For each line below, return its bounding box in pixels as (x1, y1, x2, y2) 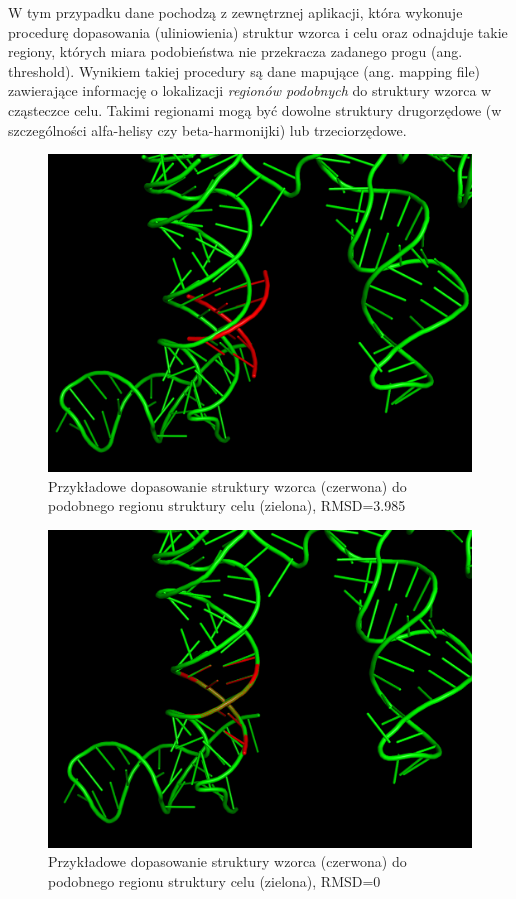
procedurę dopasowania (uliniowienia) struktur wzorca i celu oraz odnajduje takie (8, 21, 508, 42)
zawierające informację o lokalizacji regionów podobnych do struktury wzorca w (8, 80, 492, 101)
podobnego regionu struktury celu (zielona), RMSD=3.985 (48, 495, 406, 516)
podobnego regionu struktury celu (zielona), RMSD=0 (48, 870, 381, 891)
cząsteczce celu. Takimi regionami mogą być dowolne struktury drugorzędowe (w (8, 99, 502, 120)
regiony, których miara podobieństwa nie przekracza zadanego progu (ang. (8, 41, 463, 62)
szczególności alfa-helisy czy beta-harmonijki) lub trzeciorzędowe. (8, 119, 407, 140)
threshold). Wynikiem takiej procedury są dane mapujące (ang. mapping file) (8, 60, 481, 81)
